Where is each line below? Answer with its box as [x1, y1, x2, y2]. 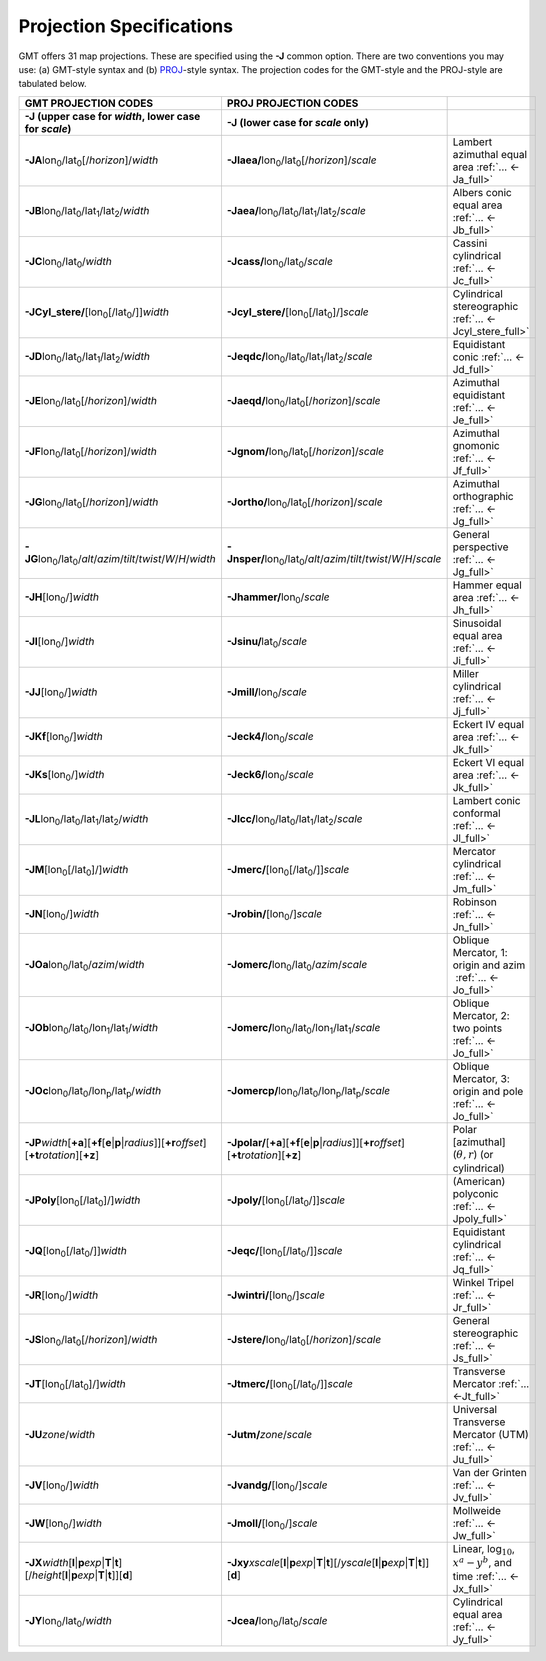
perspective [452, 540, 509, 554]
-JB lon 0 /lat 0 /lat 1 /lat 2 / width [24, 204, 150, 220]
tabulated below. [18, 78, 87, 90]
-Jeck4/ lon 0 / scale [226, 730, 314, 745]
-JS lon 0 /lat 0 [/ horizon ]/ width [24, 1332, 158, 1348]
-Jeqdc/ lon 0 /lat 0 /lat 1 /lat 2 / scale [226, 350, 373, 365]
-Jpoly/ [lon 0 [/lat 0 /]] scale [226, 1193, 346, 1209]
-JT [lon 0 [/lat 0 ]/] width [24, 1376, 127, 1392]
